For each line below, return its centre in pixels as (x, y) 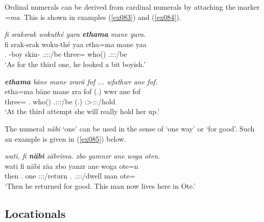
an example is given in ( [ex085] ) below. (66, 138)
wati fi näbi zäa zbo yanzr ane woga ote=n (71, 165)
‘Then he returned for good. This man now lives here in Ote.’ (100, 185)
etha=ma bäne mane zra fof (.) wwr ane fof (73, 91)
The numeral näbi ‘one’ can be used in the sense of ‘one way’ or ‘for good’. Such (130, 128)
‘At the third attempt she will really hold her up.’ (82, 111)
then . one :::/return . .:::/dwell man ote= (70, 176)
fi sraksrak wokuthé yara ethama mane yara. (75, 34)
